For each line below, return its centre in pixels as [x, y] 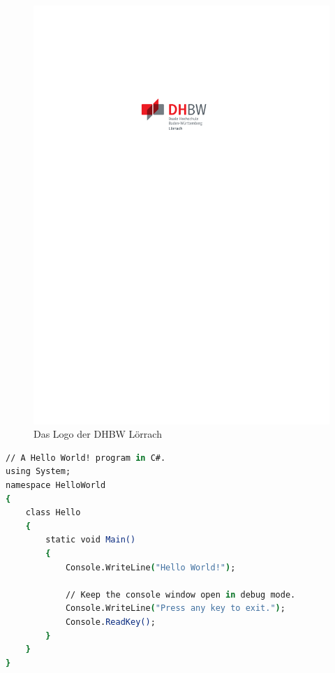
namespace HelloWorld [56, 486]
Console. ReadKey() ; [110, 622]
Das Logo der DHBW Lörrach [98, 434]
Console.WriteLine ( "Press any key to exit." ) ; [175, 608]
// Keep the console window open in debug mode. [180, 594]
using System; [38, 472]
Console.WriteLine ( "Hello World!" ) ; [150, 567]
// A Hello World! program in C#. [86, 458]
